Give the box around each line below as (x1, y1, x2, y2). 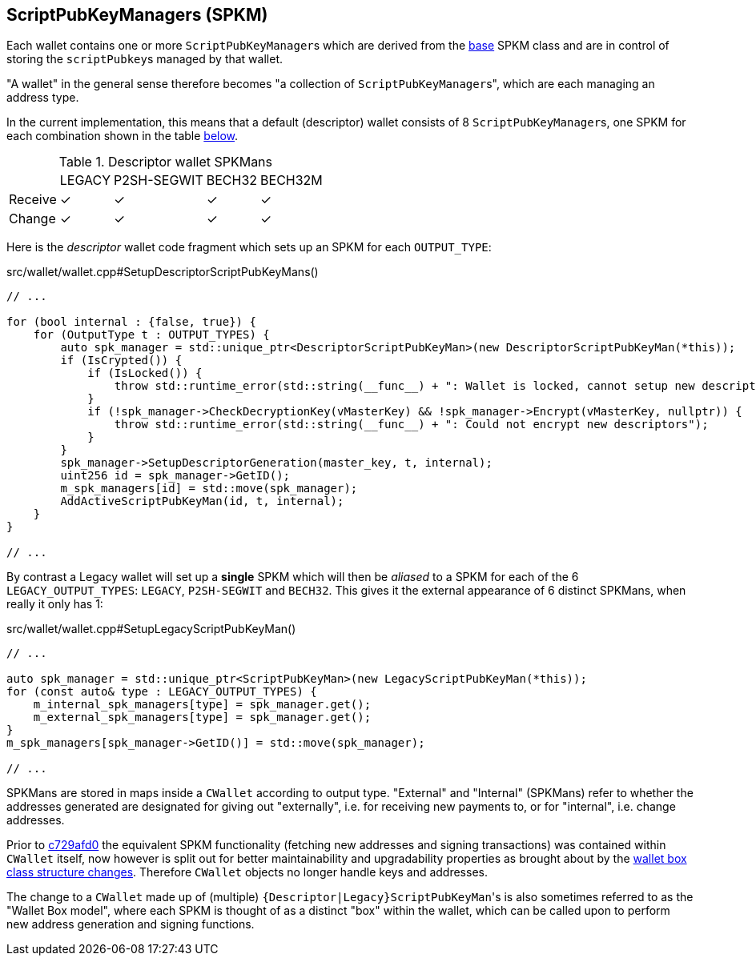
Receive (9, 191, 57, 208)
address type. (6, 90, 79, 105)
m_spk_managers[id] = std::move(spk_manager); (60, 482, 358, 495)
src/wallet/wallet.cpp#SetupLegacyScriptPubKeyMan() (6, 622, 296, 636)
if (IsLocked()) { (87, 367, 203, 380)
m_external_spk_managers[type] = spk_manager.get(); (33, 711, 372, 724)
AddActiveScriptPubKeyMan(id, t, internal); (60, 495, 344, 508)
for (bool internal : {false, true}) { (6, 315, 256, 329)
